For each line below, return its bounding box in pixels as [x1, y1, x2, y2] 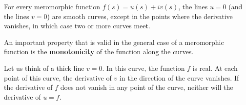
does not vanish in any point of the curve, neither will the [60, 82, 233, 92]
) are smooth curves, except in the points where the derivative [47, 11, 233, 21]
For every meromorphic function [4, 1, 101, 11]
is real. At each [192, 63, 238, 73]
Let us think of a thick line [4, 63, 84, 73]
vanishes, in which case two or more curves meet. [4, 21, 150, 31]
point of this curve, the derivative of [4, 72, 112, 83]
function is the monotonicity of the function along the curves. [4, 46, 194, 57]
